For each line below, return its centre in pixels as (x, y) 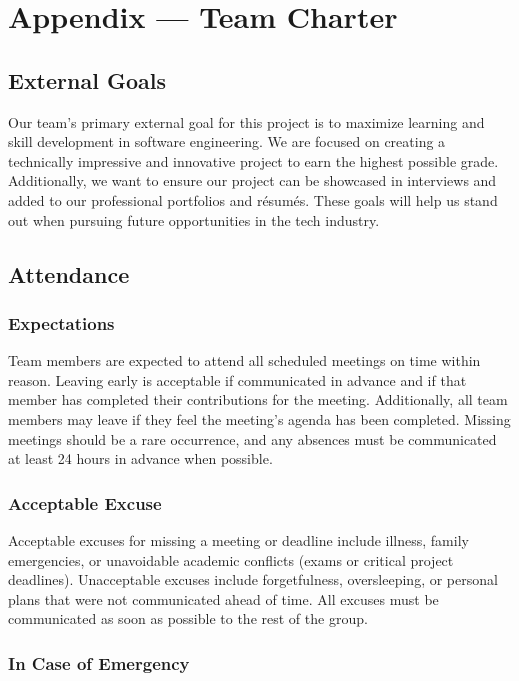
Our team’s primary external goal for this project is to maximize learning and (246, 121)
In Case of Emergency (99, 662)
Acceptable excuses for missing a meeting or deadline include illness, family (238, 539)
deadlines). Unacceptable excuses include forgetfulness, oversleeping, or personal (253, 579)
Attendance (69, 273)
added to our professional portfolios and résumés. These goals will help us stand (253, 199)
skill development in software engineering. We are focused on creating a (227, 141)
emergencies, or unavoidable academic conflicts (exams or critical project (231, 559)
